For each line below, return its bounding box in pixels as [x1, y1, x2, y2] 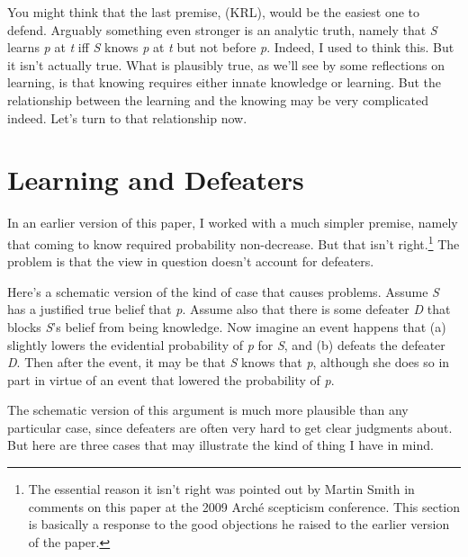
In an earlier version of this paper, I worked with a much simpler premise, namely [7, 213, 458, 232]
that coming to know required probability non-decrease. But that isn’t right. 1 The [7, 231, 460, 253]
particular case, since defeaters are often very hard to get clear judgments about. [7, 418, 453, 436]
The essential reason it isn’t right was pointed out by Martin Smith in [28, 480, 415, 499]
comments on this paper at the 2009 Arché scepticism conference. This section [28, 497, 461, 516]
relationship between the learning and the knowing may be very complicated [7, 90, 429, 109]
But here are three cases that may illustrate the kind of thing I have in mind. [7, 436, 434, 454]
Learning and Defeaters [7, 161, 304, 198]
